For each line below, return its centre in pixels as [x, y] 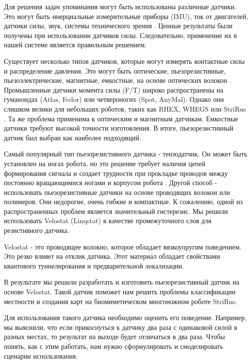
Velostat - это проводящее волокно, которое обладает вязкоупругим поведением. [123, 246]
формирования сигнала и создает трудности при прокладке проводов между [116, 173]
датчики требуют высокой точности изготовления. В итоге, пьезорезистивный [119, 128]
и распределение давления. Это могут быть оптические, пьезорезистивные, [115, 70]
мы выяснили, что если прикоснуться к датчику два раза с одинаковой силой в [121, 327]
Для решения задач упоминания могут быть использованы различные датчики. [120, 6]
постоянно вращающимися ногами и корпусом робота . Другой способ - [110, 182]
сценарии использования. [41, 355]
